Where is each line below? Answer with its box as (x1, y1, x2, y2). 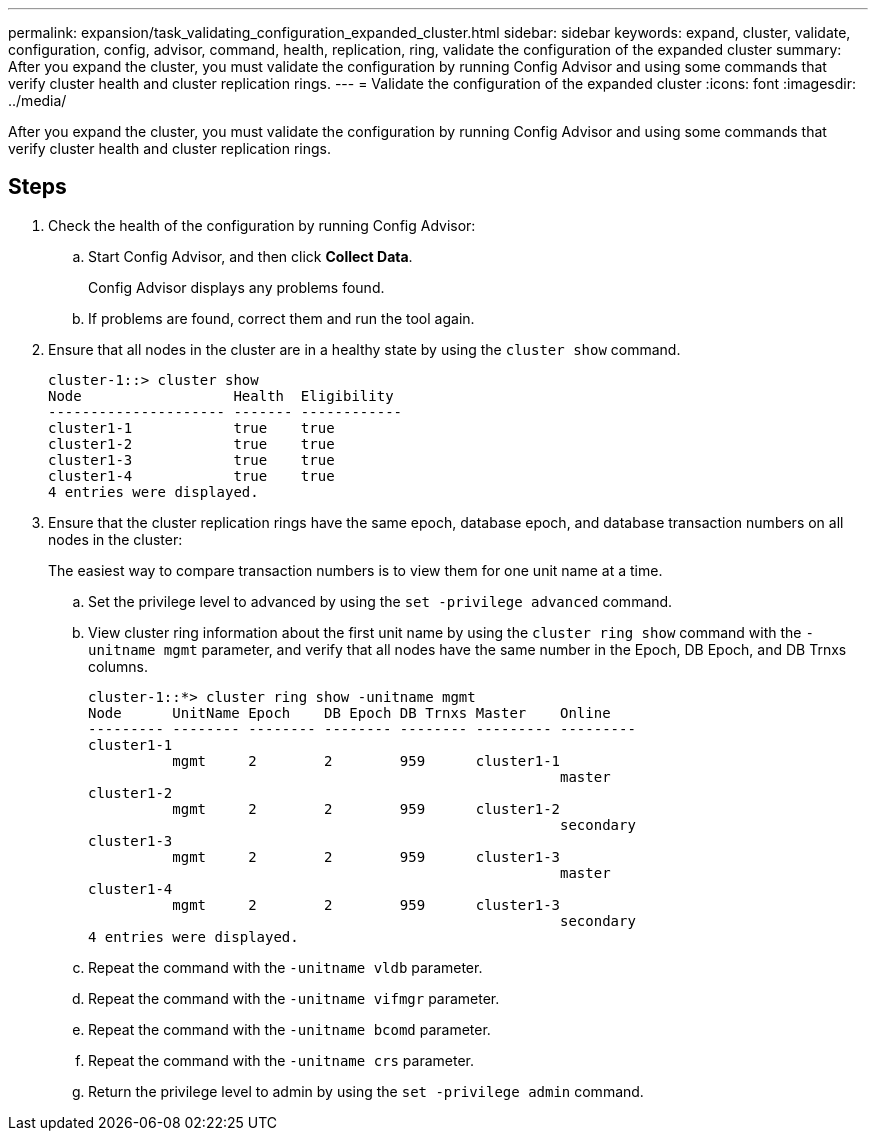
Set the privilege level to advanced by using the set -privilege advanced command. (88, 592, 673, 610)
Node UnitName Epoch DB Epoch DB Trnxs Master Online (88, 704, 611, 721)
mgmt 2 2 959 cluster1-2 (172, 800, 561, 817)
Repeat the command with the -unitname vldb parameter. (88, 958, 483, 976)
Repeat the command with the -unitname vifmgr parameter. (88, 989, 500, 1007)
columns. (88, 657, 149, 675)
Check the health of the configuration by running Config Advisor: (48, 216, 476, 234)
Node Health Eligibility (48, 387, 394, 404)
